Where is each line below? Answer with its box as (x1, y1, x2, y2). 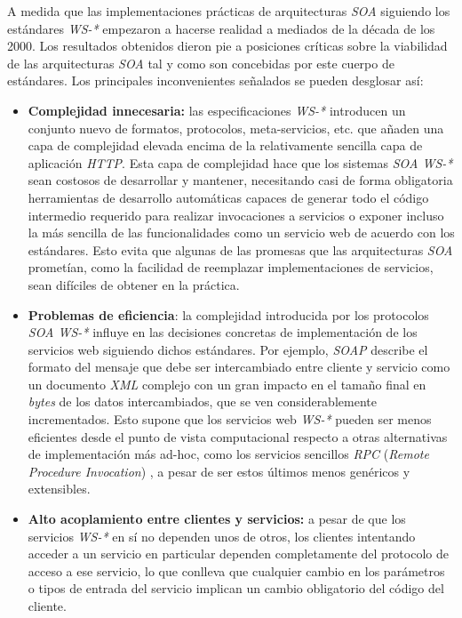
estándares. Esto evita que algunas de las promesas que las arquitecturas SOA (28, 240, 453, 259)
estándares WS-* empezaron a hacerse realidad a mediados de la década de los (7, 19, 435, 37)
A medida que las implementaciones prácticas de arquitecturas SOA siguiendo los (7, 2, 450, 20)
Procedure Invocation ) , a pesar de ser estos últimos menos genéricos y (28, 461, 410, 480)
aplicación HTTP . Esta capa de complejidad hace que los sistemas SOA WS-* (28, 153, 453, 172)
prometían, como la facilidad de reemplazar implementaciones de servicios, (28, 258, 434, 277)
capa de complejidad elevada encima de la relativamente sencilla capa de (28, 136, 423, 155)
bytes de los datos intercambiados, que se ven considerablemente (28, 392, 377, 411)
